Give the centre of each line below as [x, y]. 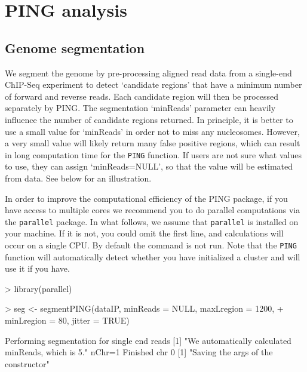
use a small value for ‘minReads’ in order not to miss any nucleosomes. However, [152, 131]
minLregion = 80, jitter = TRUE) [67, 320]
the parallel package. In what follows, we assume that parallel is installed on [152, 221]
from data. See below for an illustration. [78, 178]
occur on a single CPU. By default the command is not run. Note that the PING [151, 245]
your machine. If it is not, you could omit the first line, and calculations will [144, 233]
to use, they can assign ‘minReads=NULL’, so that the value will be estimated [149, 166]
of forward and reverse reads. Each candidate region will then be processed [142, 96]
